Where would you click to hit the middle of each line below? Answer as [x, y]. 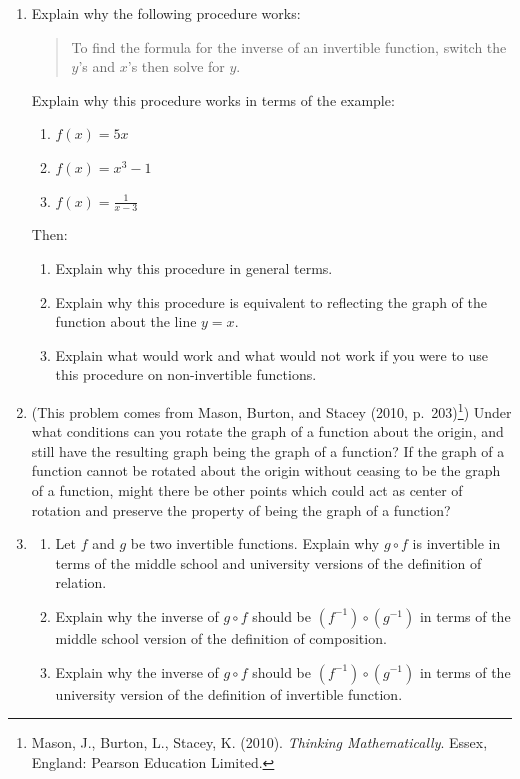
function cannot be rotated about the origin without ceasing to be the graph [266, 470]
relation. [81, 582]
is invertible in [456, 543]
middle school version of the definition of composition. [221, 637]
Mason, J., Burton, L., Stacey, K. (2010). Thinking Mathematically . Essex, [259, 742]
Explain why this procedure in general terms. [194, 267]
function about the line [126, 321]
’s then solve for [176, 66]
